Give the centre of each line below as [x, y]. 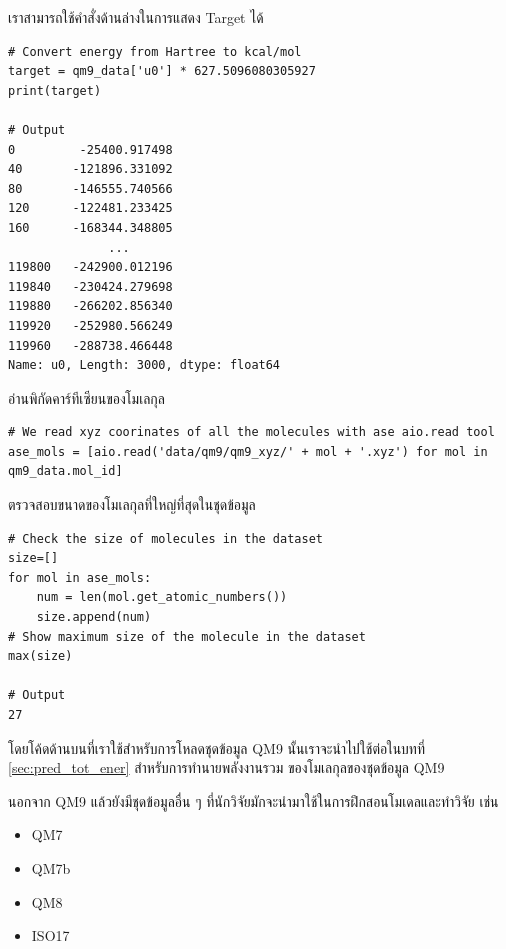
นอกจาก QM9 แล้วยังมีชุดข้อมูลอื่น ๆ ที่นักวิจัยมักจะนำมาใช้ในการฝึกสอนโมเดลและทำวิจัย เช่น [253, 800]
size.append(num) [94, 617]
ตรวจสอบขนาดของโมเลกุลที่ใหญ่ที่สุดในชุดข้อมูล [132, 504]
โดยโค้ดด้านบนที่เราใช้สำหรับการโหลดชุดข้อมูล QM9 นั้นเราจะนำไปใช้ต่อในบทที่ [217, 747]
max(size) [40, 656]
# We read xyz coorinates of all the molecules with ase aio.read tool [251, 432]
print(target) [55, 90]
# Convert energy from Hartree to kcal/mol [155, 51]
